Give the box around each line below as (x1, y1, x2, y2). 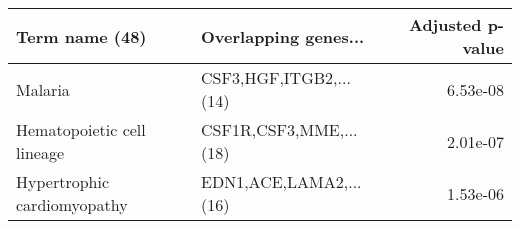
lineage (16, 141, 65, 164)
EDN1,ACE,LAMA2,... (201, 170, 362, 193)
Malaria (16, 77, 70, 101)
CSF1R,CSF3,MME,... (201, 118, 358, 141)
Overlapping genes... (201, 24, 365, 48)
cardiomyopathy (16, 193, 128, 216)
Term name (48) (16, 24, 147, 48)
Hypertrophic (16, 170, 110, 193)
